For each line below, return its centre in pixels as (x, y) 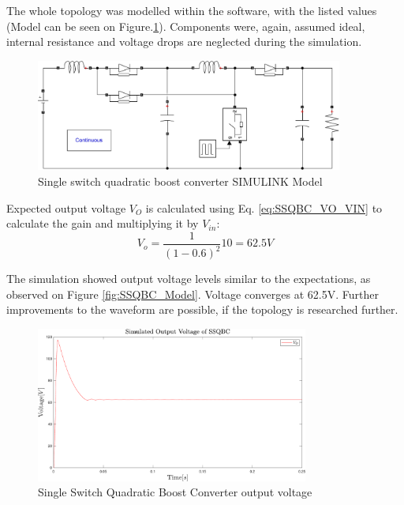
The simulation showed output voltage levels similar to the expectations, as (189, 279)
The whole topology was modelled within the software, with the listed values (192, 10)
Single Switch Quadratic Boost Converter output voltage (175, 492)
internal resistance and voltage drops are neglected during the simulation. (184, 41)
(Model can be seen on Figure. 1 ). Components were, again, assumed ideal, (186, 26)
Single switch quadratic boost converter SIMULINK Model (180, 181)
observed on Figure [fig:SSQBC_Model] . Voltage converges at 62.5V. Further (193, 294)
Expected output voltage (66, 207)
